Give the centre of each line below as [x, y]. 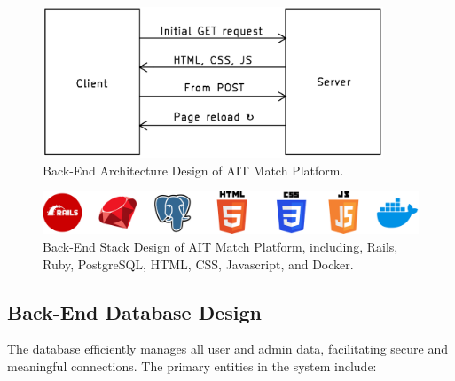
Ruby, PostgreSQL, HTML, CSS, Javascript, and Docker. [198, 264]
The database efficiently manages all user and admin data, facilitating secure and [227, 349]
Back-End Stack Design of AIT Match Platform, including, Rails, [220, 247]
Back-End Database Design [135, 311]
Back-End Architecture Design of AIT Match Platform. [193, 170]
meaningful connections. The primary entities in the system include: [192, 366]
